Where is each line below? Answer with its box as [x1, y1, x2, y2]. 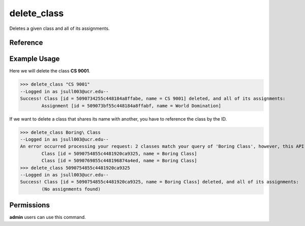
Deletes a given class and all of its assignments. [9, 25, 110, 31]
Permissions [9, 201, 50, 210]
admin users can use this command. [9, 214, 86, 220]
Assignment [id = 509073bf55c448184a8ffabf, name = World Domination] [41, 103, 221, 108]
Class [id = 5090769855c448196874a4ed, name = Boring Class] [41, 158, 197, 164]
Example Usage [9, 55, 60, 63]
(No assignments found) [41, 186, 101, 192]
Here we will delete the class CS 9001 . [9, 68, 90, 74]
